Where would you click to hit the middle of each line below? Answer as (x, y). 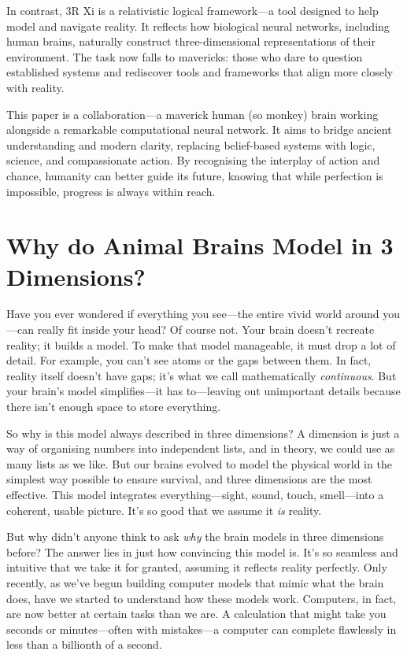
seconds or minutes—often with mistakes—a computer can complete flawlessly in (202, 629)
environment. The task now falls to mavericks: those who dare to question (185, 56)
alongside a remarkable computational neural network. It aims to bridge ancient (199, 130)
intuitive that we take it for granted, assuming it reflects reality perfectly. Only (197, 567)
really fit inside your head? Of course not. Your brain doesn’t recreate (206, 329)
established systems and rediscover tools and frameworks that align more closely (200, 72)
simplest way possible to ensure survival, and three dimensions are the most (189, 479)
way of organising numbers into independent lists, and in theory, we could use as (201, 448)
